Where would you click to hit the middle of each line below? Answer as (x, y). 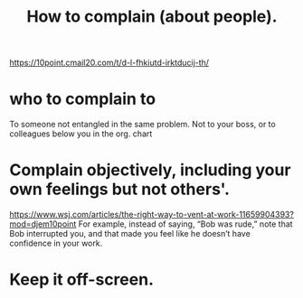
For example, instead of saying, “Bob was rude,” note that (185, 224)
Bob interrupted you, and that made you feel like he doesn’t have (130, 234)
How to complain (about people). (152, 17)
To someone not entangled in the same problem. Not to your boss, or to (142, 125)
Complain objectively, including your (150, 170)
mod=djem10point (43, 224)
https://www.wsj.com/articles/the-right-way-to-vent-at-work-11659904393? (151, 215)
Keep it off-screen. (81, 279)
